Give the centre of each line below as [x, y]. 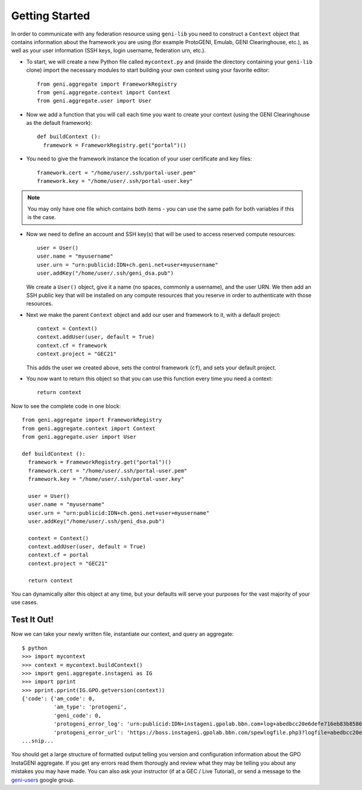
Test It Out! [33, 620]
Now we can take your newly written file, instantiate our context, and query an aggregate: [122, 634]
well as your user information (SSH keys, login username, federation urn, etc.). [109, 51]
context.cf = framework [72, 345]
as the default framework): [59, 123]
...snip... [38, 741]
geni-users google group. [43, 780]
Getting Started [51, 16]
